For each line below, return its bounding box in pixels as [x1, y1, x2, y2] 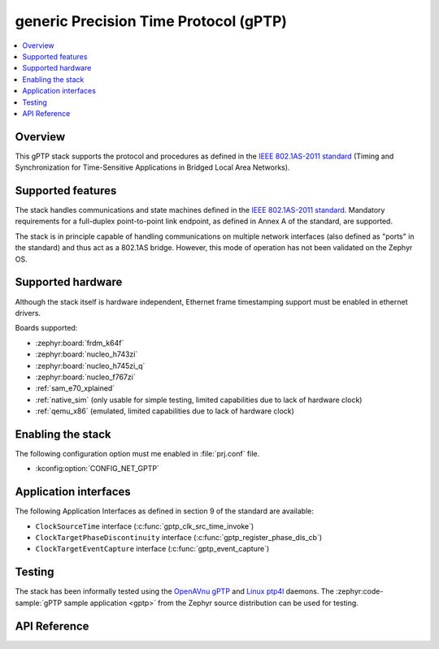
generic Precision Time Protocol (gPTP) [15, 12, 288, 30]
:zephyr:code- [336, 586, 384, 596]
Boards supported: [15, 323, 78, 333]
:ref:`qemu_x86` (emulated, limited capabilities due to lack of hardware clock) [35, 406, 294, 416]
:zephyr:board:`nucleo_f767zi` [35, 372, 136, 382]
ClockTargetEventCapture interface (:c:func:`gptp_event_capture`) [35, 544, 270, 554]
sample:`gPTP [15, 598, 63, 608]
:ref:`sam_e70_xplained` [35, 383, 115, 393]
